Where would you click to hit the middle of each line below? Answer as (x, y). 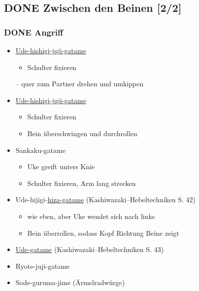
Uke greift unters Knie (61, 166)
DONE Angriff (33, 32)
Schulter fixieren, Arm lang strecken (82, 183)
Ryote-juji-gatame (43, 266)
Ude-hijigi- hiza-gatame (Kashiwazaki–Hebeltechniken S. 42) (106, 200)
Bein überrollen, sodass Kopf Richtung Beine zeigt (103, 233)
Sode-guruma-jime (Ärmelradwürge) (70, 282)
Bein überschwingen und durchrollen (82, 133)
